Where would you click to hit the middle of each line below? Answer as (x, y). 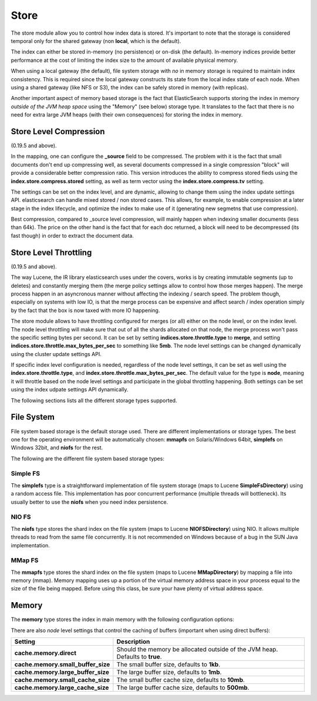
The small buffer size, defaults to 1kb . (168, 665)
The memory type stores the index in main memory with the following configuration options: (122, 619)
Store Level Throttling (51, 252)
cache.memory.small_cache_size (62, 680)
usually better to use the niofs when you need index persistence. (90, 502)
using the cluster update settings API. (56, 354)
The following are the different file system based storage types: (87, 459)
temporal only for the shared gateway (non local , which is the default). (96, 41)
